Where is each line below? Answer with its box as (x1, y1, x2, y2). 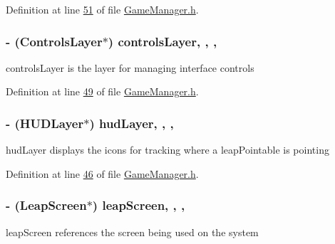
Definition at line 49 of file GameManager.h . (6, 84, 199, 99)
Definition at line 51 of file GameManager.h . (6, 2, 199, 16)
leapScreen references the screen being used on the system (6, 224, 259, 239)
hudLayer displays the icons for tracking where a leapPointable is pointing (6, 142, 329, 157)
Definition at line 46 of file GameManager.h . (6, 166, 199, 181)
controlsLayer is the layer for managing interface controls (6, 60, 254, 75)
